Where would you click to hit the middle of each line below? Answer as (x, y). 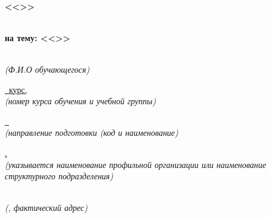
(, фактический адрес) (46, 208)
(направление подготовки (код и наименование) (92, 133)
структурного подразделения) (59, 176)
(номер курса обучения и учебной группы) (80, 101)
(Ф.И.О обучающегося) (47, 69)
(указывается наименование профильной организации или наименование (135, 164)
